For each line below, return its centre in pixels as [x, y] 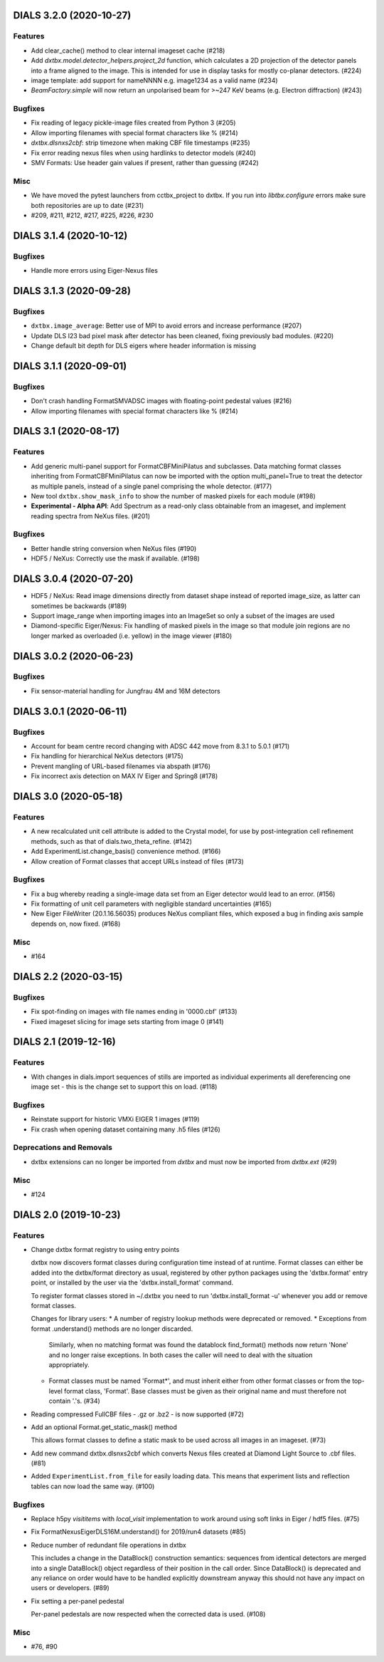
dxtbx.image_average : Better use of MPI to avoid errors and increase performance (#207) [166, 326]
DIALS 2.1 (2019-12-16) [65, 1042]
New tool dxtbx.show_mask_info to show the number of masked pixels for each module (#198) [173, 496]
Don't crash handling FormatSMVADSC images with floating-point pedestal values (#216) [161, 401]
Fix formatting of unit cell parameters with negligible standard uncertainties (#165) [151, 904]
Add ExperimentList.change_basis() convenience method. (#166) [126, 852]
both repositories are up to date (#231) [87, 205]
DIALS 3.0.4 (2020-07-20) [73, 579]
